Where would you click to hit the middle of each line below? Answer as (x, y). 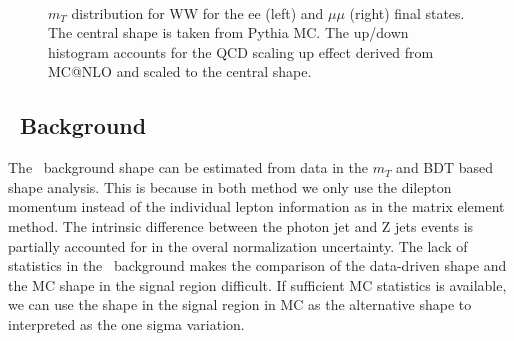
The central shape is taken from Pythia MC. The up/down (228, 32)
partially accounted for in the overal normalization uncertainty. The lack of (238, 245)
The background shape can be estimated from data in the (188, 167)
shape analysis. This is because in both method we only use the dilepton (230, 186)
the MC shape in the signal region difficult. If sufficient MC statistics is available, (257, 284)
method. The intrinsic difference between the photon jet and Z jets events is (241, 225)
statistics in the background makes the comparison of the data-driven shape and (257, 265)
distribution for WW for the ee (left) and (197, 12)
